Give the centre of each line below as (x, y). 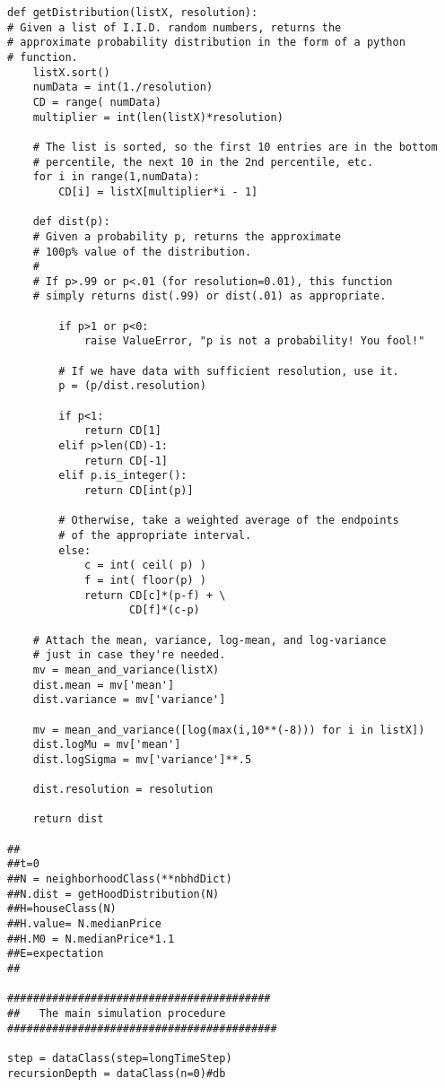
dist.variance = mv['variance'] (129, 700)
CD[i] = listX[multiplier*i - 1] (158, 191)
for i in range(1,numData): (116, 177)
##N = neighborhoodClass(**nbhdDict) (120, 879)
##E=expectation (56, 954)
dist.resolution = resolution (123, 790)
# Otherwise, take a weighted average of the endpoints (229, 521)
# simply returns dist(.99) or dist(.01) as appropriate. (209, 296)
